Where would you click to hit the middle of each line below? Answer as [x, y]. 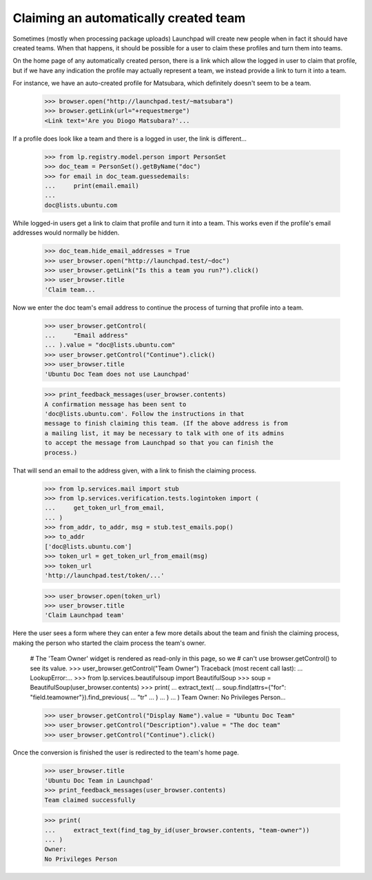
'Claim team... [70, 289]
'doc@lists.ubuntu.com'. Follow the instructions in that [144, 414]
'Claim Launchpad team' [85, 615]
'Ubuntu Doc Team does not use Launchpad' [117, 374]
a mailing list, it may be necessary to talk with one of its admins [164, 433]
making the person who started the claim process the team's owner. [110, 643]
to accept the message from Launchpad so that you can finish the [159, 443]
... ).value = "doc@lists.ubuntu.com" [110, 345]
